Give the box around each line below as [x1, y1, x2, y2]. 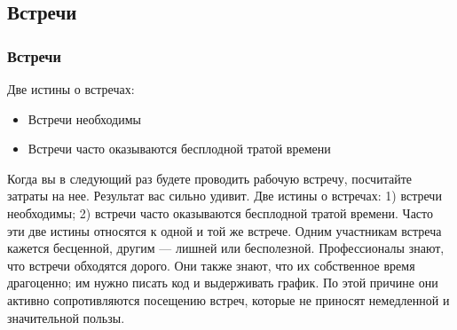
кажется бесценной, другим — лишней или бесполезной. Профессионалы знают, [7, 239, 445, 257]
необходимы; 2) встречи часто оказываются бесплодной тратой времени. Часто [7, 203, 434, 222]
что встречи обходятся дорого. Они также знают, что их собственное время [7, 255, 415, 274]
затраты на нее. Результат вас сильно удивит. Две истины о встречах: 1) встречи [7, 186, 442, 205]
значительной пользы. [7, 308, 125, 326]
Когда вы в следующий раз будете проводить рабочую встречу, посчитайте [7, 169, 412, 187]
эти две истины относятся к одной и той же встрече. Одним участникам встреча [7, 221, 442, 240]
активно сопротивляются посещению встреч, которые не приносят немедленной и [7, 290, 450, 309]
